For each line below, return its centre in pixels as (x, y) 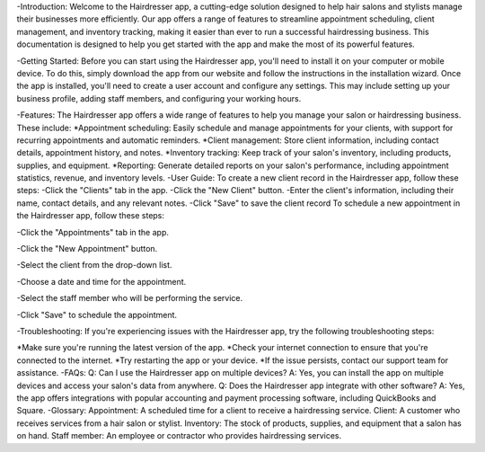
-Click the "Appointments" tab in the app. (93, 232)
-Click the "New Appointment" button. (87, 249)
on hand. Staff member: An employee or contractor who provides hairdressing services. (179, 436)
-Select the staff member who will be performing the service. (129, 298)
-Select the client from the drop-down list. (94, 265)
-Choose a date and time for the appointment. (101, 281)
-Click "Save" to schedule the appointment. (97, 315)
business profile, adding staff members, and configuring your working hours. (159, 98)
